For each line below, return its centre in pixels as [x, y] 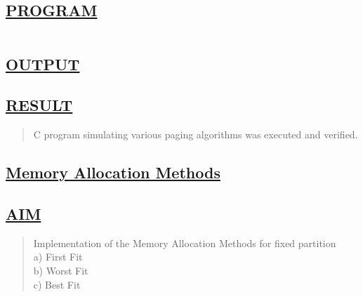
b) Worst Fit [61, 270]
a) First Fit [58, 257]
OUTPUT [43, 64]
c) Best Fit [57, 284]
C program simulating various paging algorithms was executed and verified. [196, 134]
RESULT [39, 105]
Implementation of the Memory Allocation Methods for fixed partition [185, 243]
